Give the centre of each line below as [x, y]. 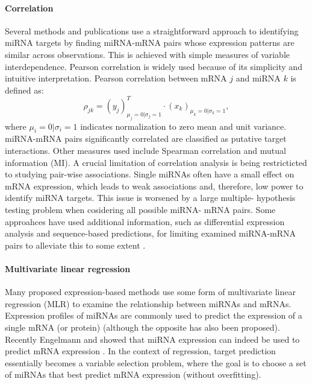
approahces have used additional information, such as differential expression [145, 221]
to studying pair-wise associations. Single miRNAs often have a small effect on [150, 174]
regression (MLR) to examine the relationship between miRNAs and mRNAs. [148, 303]
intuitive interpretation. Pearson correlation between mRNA [116, 78]
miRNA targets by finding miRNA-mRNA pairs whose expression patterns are [150, 43]
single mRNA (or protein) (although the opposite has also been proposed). [142, 327]
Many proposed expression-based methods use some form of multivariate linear [150, 292]
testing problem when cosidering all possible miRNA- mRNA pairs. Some [140, 209]
